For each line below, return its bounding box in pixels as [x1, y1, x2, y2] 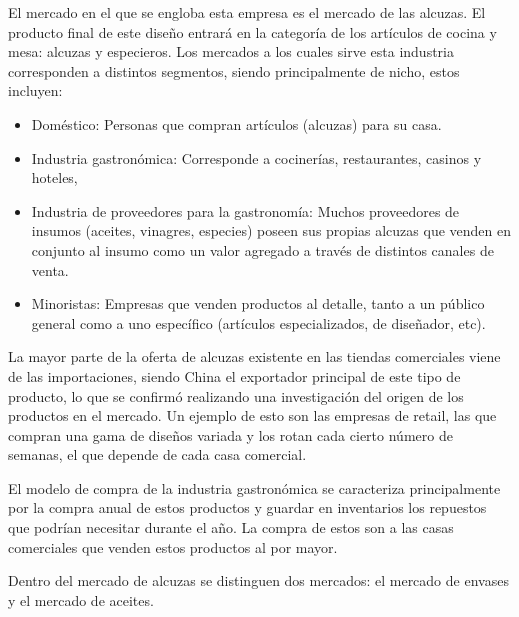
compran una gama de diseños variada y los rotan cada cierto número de [8, 424, 453, 445]
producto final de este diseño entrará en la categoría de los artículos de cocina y [8, 21, 497, 42]
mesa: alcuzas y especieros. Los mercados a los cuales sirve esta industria [8, 41, 454, 62]
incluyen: [8, 80, 63, 101]
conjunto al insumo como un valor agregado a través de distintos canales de [31, 239, 494, 260]
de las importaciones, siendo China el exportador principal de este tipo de [8, 365, 461, 386]
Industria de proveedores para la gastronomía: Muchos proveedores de [31, 200, 460, 221]
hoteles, [31, 167, 78, 188]
